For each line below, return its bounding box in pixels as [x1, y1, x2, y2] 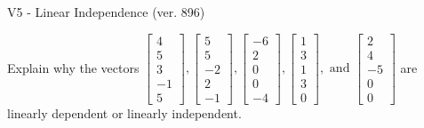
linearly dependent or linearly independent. [7, 103, 242, 122]
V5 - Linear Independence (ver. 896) [7, 3, 205, 20]
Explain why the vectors [7, 58, 140, 76]
